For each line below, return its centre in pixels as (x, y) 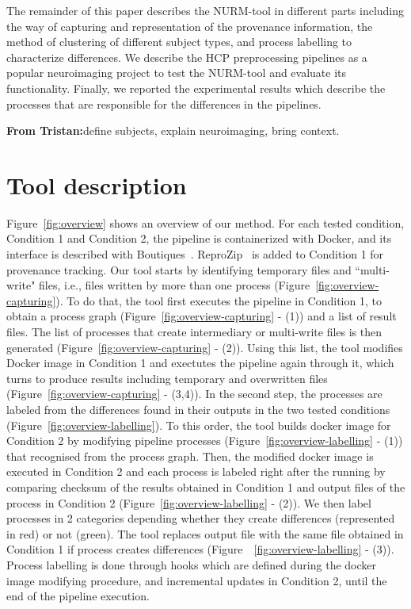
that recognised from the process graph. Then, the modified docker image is (190, 456)
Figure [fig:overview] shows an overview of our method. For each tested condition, (205, 222)
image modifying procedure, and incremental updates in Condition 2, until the (197, 580)
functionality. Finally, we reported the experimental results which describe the (196, 88)
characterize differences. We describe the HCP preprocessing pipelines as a (187, 57)
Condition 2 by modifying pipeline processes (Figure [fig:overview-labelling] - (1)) (205, 440)
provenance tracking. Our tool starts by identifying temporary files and (179, 269)
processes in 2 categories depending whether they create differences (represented (201, 518)
